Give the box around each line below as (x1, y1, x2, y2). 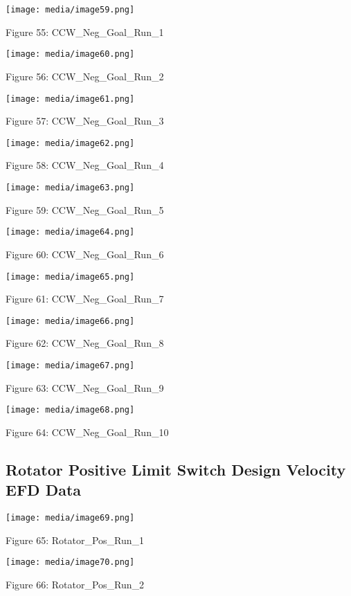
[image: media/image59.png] (6, 5, 135, 15)
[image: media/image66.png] (6, 316, 135, 326)
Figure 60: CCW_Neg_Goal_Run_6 (6, 246, 164, 261)
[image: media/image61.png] (6, 93, 135, 104)
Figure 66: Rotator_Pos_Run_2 (6, 577, 145, 591)
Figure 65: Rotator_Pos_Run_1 (6, 532, 145, 547)
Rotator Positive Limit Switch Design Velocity (6, 458, 346, 480)
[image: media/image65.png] (6, 271, 135, 282)
